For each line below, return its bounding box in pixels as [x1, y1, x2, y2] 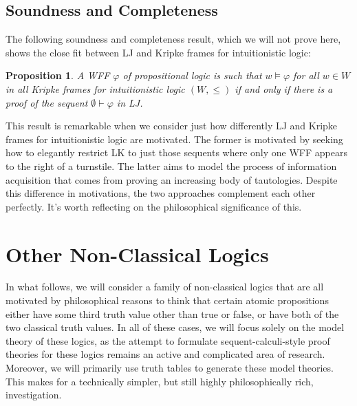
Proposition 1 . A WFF [6, 68, 110, 83]
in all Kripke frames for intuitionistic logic [6, 81, 185, 96]
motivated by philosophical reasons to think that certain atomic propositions [6, 293, 329, 308]
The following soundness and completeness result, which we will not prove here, [6, 32, 341, 46]
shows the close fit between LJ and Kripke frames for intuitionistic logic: [6, 45, 311, 59]
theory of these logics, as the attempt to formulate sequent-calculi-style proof [6, 333, 330, 348]
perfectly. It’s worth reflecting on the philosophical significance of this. [6, 199, 302, 213]
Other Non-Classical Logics [6, 239, 269, 268]
